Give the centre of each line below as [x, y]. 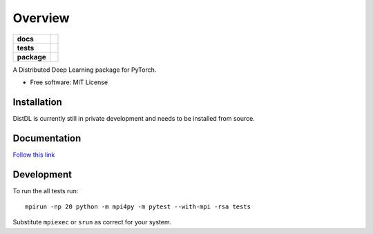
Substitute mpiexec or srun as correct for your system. [92, 222]
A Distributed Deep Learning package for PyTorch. [85, 70]
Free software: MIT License [69, 82]
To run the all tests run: [46, 191]
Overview [41, 18]
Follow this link [34, 155]
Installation [37, 102]
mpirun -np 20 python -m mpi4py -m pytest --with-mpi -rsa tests [138, 207]
